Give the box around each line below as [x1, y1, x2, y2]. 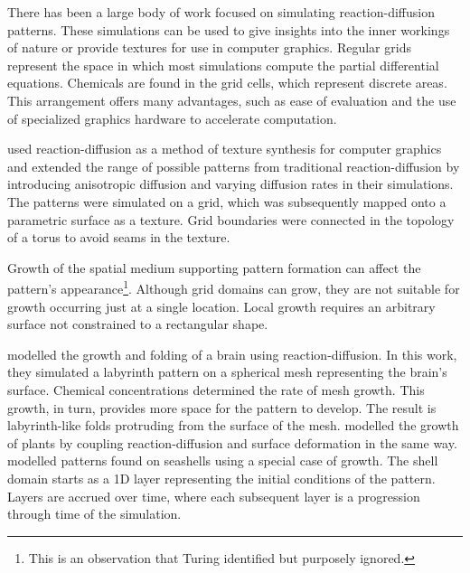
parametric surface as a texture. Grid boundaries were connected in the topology [7, 210, 455, 229]
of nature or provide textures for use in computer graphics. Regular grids [7, 38, 411, 57]
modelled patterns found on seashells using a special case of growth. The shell [7, 451, 438, 470]
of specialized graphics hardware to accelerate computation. [7, 108, 337, 127]
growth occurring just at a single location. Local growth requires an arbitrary [7, 296, 436, 315]
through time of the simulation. [7, 504, 182, 523]
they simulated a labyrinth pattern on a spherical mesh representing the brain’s [7, 362, 447, 381]
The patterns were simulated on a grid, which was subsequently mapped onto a [7, 192, 446, 211]
